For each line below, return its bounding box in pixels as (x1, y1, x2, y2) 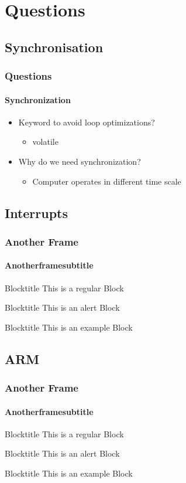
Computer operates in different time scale (32, 175, 181, 187)
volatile (32, 135, 58, 148)
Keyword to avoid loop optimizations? (18, 115, 155, 128)
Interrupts (5, 203, 68, 222)
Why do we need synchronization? (18, 155, 141, 167)
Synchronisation (5, 38, 104, 56)
